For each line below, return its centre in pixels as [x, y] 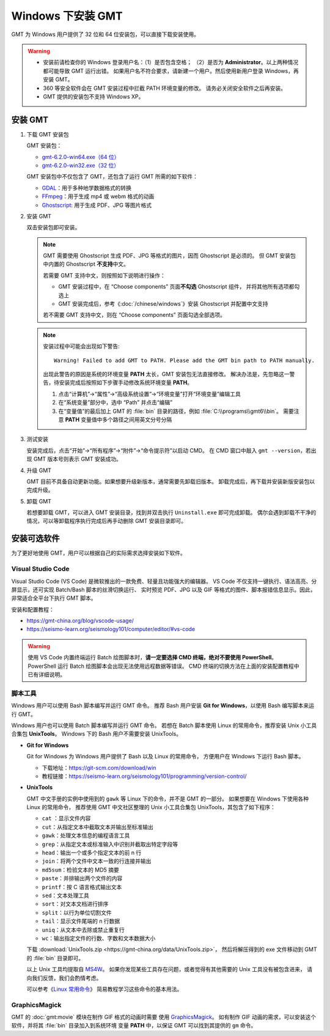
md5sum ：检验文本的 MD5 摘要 [80, 870]
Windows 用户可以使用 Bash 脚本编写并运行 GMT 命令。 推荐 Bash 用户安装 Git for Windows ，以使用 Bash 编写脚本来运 [163, 706]
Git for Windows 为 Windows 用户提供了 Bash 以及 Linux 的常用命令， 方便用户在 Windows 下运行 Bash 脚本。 [165, 757]
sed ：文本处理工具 [66, 895]
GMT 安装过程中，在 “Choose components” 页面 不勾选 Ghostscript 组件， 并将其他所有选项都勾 [179, 287]
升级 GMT [39, 470]
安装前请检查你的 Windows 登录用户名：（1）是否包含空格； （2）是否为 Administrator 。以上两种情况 [171, 62]
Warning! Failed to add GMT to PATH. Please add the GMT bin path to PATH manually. [184, 360]
